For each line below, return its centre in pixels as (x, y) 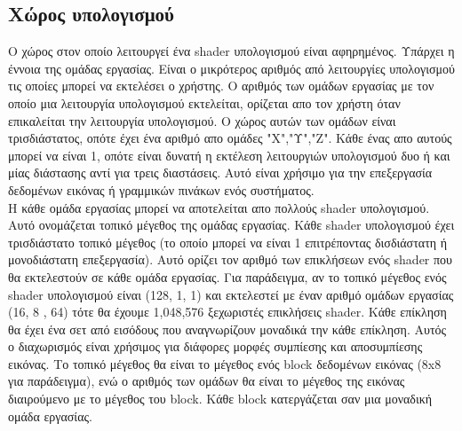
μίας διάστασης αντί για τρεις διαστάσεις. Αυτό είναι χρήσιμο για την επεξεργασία (220, 172)
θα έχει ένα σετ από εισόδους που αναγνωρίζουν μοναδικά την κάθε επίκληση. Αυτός (227, 329)
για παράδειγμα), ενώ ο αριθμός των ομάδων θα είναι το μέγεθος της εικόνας (207, 381)
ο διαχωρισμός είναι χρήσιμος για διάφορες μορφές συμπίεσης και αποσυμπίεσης (215, 346)
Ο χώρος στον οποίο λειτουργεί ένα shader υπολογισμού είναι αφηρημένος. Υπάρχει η (231, 51)
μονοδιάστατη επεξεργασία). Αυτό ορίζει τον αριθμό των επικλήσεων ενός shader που (230, 259)
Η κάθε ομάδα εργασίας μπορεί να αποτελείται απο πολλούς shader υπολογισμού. (219, 207)
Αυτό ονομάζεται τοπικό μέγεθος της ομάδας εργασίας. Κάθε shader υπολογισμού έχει (231, 225)
